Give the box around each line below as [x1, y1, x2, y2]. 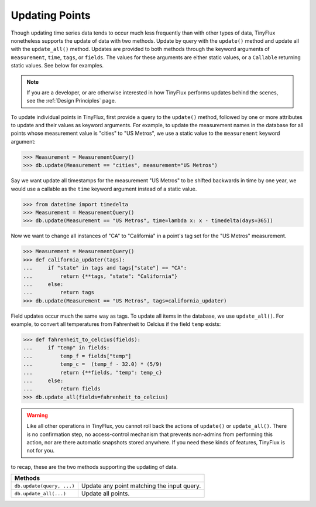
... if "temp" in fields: [23, 345, 110, 351]
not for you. [26, 447, 55, 454]
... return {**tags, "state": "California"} [23, 273, 178, 280]
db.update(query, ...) [14, 482, 75, 489]
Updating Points [11, 9, 91, 22]
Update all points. [81, 489, 130, 498]
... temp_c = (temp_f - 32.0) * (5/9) [23, 361, 162, 368]
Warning [26, 411, 48, 418]
